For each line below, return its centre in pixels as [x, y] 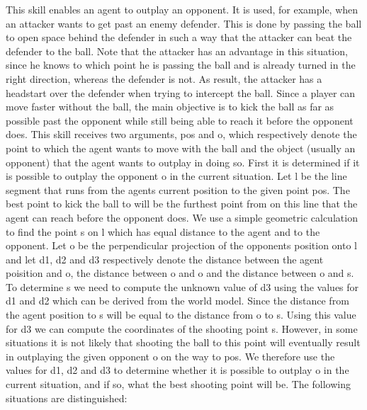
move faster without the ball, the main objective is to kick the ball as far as [170, 107]
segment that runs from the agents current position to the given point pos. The [178, 189]
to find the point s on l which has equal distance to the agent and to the [163, 231]
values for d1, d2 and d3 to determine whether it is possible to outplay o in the [177, 370]
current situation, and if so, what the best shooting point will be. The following [178, 384]
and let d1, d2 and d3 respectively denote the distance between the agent [165, 259]
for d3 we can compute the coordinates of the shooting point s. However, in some [182, 328]
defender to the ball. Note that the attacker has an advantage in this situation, [177, 51]
